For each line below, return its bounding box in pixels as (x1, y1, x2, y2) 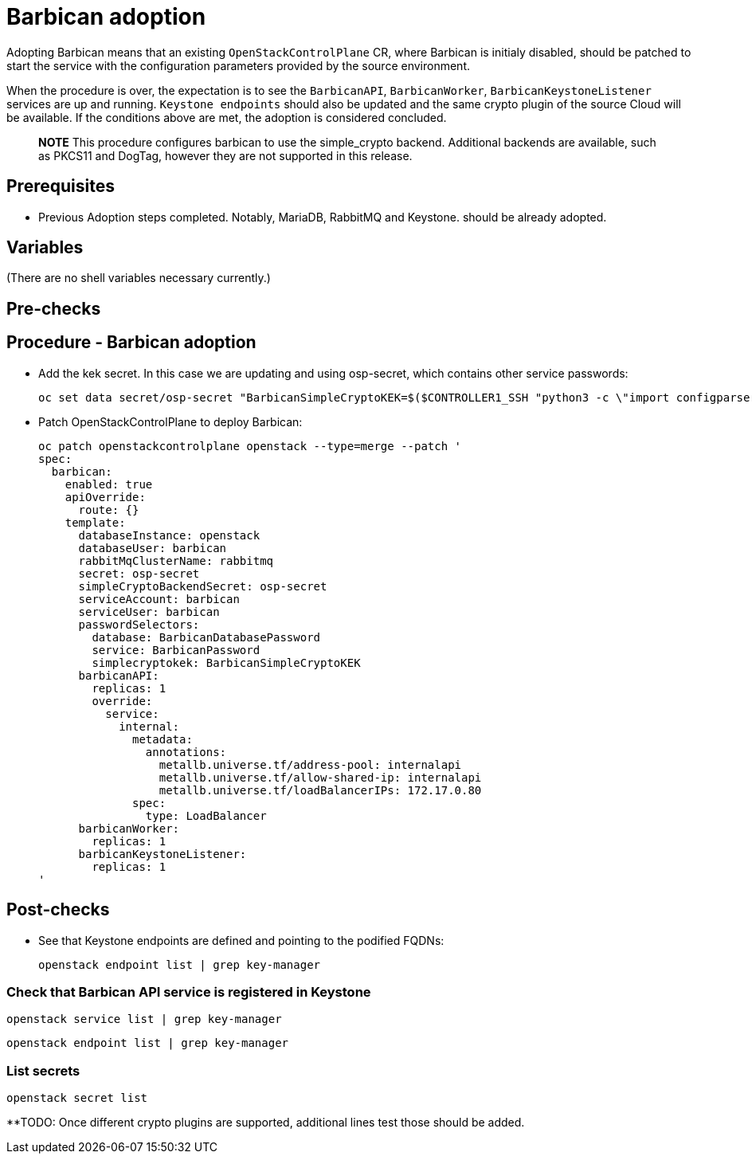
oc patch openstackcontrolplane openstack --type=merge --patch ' (38, 439, 462, 453)
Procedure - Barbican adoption (6, 332, 257, 353)
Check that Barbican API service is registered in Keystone (6, 983, 371, 1000)
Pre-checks (6, 298, 101, 319)
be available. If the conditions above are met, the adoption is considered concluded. (6, 110, 447, 124)
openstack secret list (6, 1091, 148, 1105)
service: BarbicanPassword (92, 643, 260, 656)
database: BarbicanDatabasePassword (92, 630, 321, 644)
